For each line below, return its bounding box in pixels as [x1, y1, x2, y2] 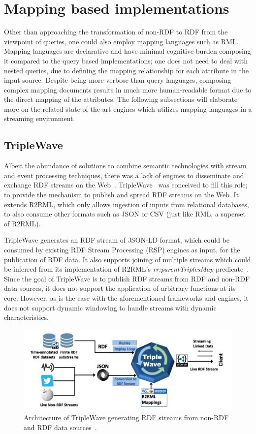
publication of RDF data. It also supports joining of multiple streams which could [4, 254, 251, 264]
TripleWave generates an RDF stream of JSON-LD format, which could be [4, 235, 230, 245]
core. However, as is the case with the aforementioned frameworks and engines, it [4, 292, 249, 303]
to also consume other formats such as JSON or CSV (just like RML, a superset [4, 209, 246, 219]
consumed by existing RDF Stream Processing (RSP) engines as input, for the [4, 245, 240, 255]
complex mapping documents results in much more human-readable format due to [4, 84, 252, 94]
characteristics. [4, 312, 49, 322]
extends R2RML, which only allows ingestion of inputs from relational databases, [4, 199, 249, 209]
